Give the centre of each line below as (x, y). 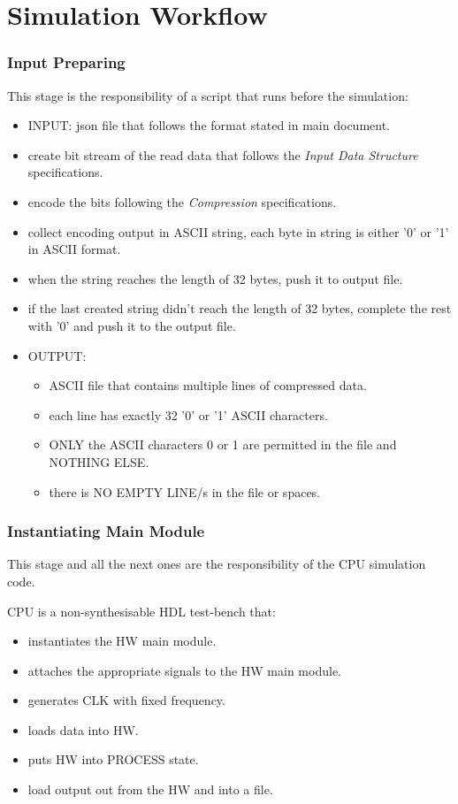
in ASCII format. (74, 249)
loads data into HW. (83, 729)
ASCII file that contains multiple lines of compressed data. (208, 385)
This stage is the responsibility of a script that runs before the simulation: (208, 95)
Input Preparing (66, 62)
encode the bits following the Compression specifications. (182, 201)
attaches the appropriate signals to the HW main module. (184, 670)
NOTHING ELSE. (99, 461)
